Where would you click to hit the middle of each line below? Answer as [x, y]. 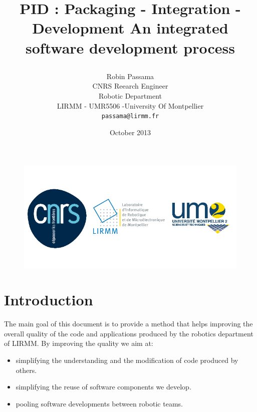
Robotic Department [130, 95]
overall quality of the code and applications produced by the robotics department [129, 333]
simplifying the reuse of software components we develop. [103, 387]
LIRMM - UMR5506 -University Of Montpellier [130, 105]
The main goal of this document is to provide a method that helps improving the [128, 324]
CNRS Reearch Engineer [130, 86]
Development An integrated [130, 28]
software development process [130, 47]
